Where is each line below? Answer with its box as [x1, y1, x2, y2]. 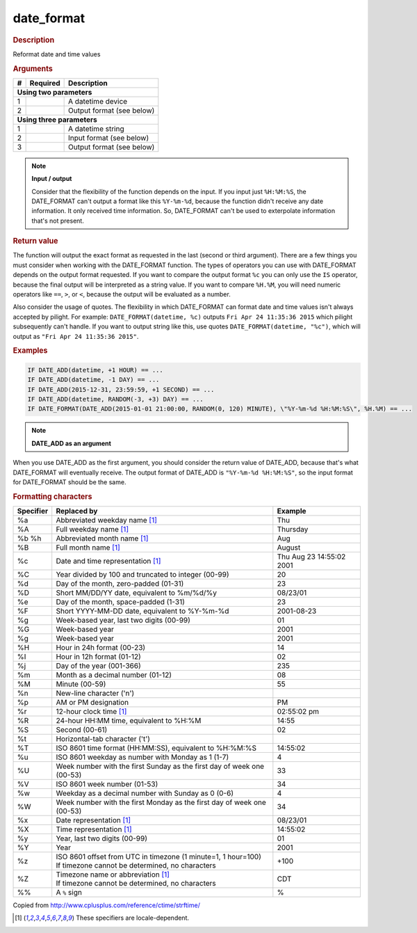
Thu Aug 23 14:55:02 [277, 552, 346, 561]
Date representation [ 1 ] [56, 815, 131, 824]
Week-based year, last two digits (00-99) [56, 616, 191, 625]
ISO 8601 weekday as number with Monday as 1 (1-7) [56, 752, 229, 762]
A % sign [56, 888, 83, 897]
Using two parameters [17, 87, 92, 97]
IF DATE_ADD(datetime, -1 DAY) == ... [27, 376, 160, 384]
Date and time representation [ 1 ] [56, 557, 161, 566]
